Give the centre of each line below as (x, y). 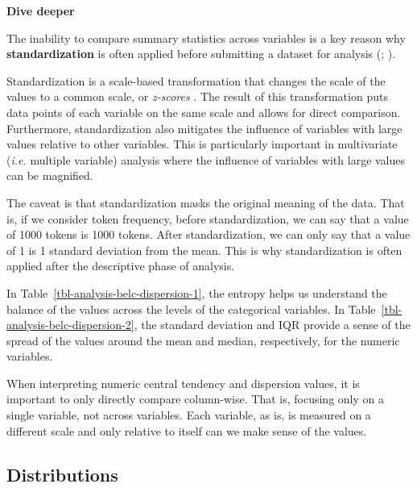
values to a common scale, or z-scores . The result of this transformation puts (197, 96)
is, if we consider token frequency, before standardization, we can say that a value (208, 218)
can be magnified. (50, 175)
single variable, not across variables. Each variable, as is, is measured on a (189, 415)
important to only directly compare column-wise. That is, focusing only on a (195, 399)
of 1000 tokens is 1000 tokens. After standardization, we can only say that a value (208, 234)
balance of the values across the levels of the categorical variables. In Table (191, 309)
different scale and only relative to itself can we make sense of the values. (187, 430)
